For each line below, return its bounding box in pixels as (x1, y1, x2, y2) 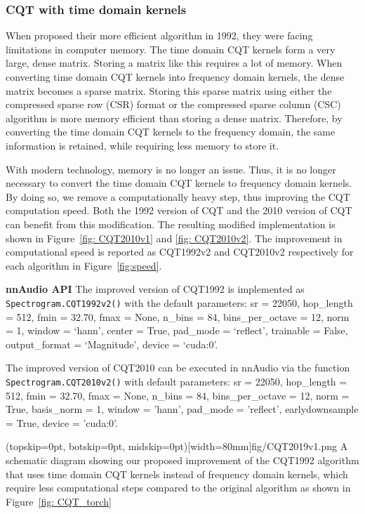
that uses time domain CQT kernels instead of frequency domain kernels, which (6, 466, 348, 481)
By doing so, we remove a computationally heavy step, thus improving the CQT (6, 189, 350, 204)
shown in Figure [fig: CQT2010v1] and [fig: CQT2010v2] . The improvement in (6, 230, 343, 245)
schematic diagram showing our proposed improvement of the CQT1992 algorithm (6, 452, 359, 467)
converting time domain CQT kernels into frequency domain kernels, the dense (6, 70, 345, 84)
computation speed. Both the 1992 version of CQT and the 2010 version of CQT (6, 203, 352, 218)
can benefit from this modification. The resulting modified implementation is (6, 216, 336, 231)
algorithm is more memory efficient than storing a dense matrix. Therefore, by (6, 110, 343, 125)
